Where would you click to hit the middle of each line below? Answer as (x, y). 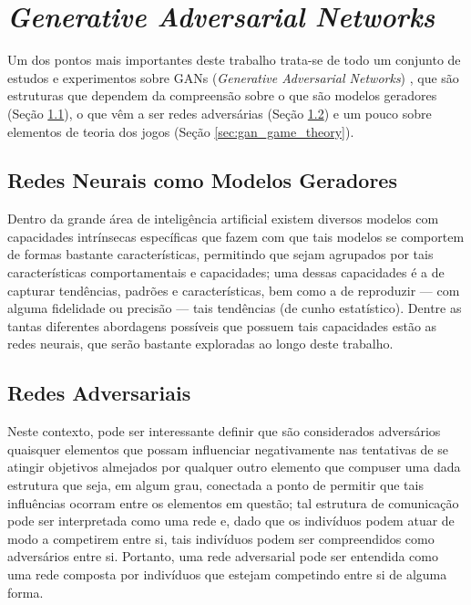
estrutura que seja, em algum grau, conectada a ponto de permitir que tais (215, 485)
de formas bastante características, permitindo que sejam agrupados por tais (220, 254)
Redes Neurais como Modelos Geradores (202, 180)
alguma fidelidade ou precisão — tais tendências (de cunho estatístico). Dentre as (235, 308)
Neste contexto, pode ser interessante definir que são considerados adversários (224, 431)
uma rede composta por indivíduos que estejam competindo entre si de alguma (227, 574)
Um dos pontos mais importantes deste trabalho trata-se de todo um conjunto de (234, 60)
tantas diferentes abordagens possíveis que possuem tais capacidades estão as (222, 325)
